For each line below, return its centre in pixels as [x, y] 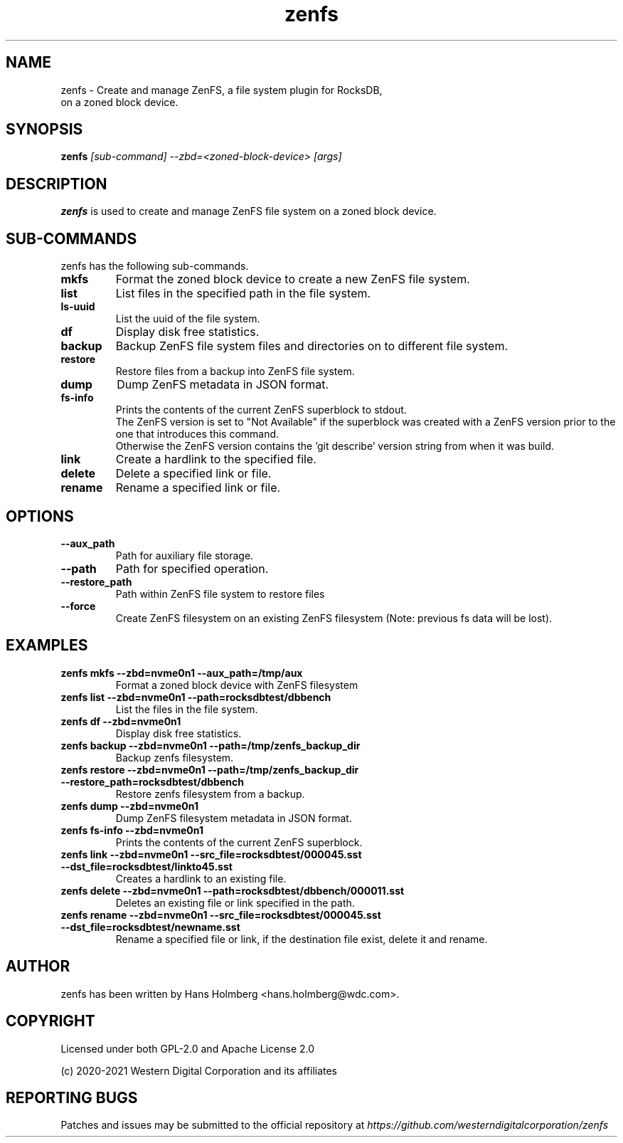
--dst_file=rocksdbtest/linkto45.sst [147, 866]
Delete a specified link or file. [193, 474]
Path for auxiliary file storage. [185, 555]
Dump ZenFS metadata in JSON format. [223, 385]
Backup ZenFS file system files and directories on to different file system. [312, 346]
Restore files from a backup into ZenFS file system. [235, 372]
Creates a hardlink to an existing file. [201, 878]
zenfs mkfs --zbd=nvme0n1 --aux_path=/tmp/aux [182, 673]
